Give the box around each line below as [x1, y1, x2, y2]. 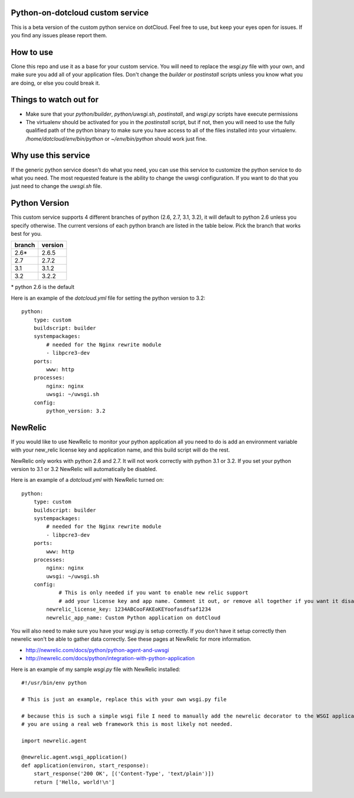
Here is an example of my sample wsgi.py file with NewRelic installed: [11, 666, 181, 673]
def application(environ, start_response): [21, 762, 149, 768]
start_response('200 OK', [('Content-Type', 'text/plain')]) [33, 770, 215, 777]
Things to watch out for [11, 95, 99, 105]
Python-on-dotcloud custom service [11, 8, 149, 18]
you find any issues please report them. [11, 31, 107, 38]
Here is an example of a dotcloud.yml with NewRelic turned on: [11, 476, 165, 484]
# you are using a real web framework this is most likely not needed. [21, 721, 233, 727]
